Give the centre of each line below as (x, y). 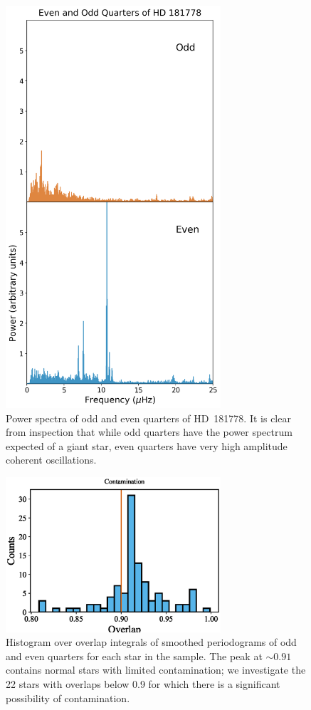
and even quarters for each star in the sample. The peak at (134, 656)
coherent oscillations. (51, 460)
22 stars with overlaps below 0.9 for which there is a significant (143, 683)
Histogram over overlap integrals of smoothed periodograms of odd (151, 642)
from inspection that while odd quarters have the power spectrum (149, 432)
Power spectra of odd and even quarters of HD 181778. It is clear (148, 418)
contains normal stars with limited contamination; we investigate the (156, 670)
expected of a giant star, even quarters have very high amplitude (147, 445)
